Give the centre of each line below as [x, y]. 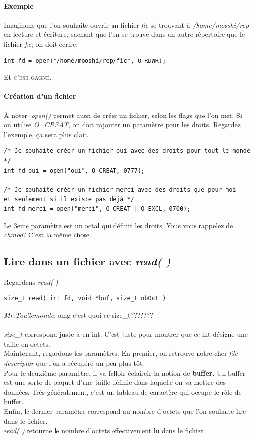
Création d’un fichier [40, 96]
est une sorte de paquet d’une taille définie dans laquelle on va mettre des [115, 382]
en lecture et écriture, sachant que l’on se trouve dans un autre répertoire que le [125, 34]
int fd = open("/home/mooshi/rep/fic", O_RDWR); [85, 61]
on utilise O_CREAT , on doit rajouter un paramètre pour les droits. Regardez [123, 125]
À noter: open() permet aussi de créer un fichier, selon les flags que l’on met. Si [123, 115]
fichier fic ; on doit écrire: [41, 44]
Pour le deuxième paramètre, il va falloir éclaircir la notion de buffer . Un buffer [125, 372]
